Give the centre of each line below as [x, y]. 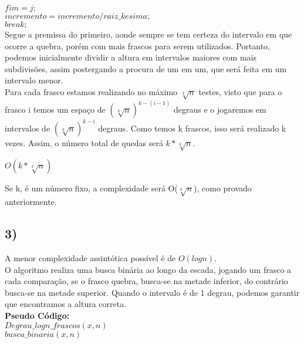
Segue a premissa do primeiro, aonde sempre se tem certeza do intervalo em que [148, 34]
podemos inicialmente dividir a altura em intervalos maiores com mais [131, 57]
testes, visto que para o [240, 91]
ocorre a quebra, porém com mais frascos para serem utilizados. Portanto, [137, 45]
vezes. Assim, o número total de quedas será [84, 142]
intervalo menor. [34, 80]
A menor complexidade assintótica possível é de [90, 258]
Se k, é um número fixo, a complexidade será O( [91, 188]
